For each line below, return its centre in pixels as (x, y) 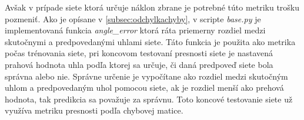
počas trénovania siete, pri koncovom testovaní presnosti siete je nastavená (139, 53)
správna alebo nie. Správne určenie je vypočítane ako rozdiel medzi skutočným (146, 76)
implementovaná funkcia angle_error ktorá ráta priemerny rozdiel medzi (135, 30)
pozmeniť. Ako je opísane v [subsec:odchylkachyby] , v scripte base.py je (133, 18)
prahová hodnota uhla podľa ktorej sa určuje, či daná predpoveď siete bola (139, 64)
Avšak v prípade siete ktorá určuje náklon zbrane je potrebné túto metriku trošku (152, 7)
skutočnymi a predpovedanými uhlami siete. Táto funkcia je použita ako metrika (150, 41)
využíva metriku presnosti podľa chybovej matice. (94, 110)
